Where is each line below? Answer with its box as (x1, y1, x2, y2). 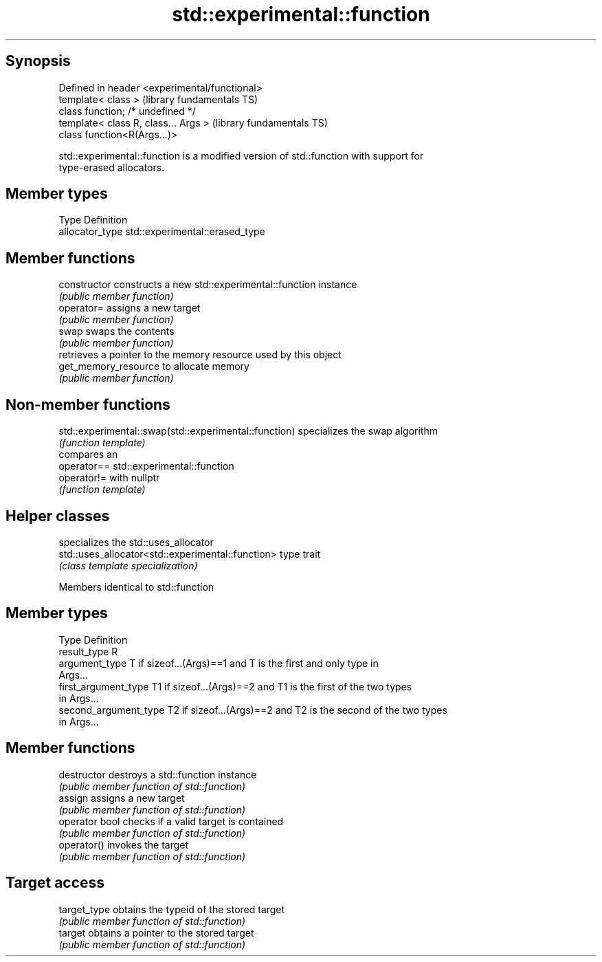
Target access (5, 874, 105, 892)
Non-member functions (5, 395, 170, 413)
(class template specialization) (58, 559, 198, 571)
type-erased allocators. (58, 161, 165, 173)
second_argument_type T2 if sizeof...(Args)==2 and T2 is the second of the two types (58, 703, 447, 716)
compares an (58, 448, 118, 461)
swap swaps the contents (58, 325, 175, 338)
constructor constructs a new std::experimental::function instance (58, 278, 357, 291)
